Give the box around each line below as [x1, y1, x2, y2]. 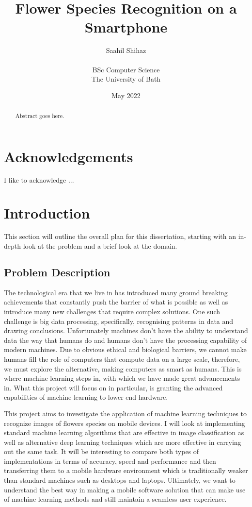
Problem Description [4, 264, 110, 279]
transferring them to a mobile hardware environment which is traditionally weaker [4, 465, 248, 475]
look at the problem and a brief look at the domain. [23, 240, 177, 251]
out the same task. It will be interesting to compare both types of [4, 446, 199, 456]
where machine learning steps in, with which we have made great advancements [4, 373, 240, 383]
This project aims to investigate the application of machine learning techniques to [4, 408, 247, 418]
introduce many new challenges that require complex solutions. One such [4, 306, 220, 316]
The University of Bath [91, 74, 161, 84]
